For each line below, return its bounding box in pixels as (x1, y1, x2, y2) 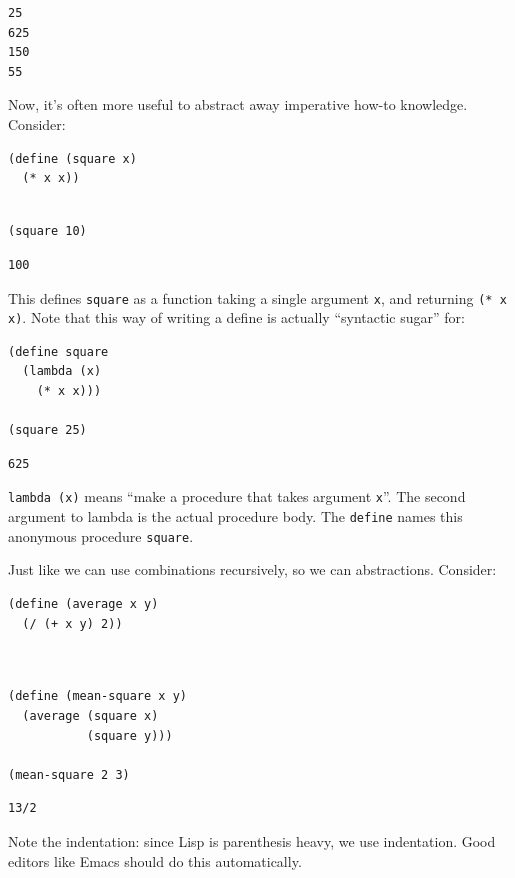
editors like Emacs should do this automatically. (8, 850, 302, 871)
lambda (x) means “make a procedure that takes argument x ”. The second (8, 486, 466, 507)
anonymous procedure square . (8, 525, 194, 546)
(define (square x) (8, 151, 137, 166)
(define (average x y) (8, 596, 159, 611)
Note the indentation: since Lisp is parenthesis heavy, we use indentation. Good (8, 830, 496, 851)
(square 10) (8, 224, 87, 239)
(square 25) (8, 423, 87, 438)
